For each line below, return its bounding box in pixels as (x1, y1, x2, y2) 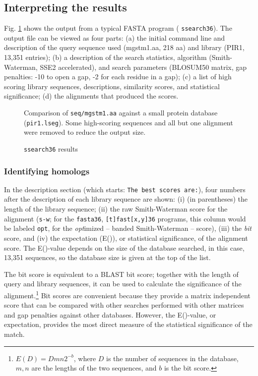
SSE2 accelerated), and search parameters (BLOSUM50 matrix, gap (40, 61, 247, 72)
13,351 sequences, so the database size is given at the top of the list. (4, 252, 211, 263)
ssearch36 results (24, 143, 78, 154)
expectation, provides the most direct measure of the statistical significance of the (4, 319, 253, 329)
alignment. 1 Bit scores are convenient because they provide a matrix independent (4, 288, 251, 300)
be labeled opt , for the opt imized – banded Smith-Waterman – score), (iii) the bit (4, 223, 252, 233)
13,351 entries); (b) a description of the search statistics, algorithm (4, 52, 207, 62)
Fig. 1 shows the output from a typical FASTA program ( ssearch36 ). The (4, 23, 232, 33)
